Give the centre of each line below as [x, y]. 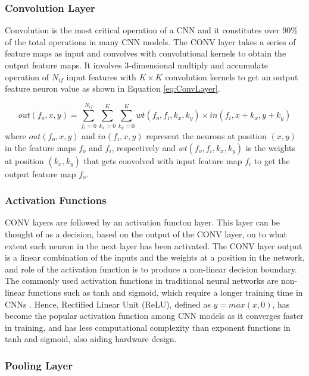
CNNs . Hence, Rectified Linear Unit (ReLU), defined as [108, 304]
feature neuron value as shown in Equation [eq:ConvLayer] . [113, 88]
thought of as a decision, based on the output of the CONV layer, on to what [146, 234]
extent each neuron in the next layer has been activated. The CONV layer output [154, 245]
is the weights [271, 147]
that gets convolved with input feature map [163, 160]
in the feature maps [40, 147]
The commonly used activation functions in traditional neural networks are [142, 281]
